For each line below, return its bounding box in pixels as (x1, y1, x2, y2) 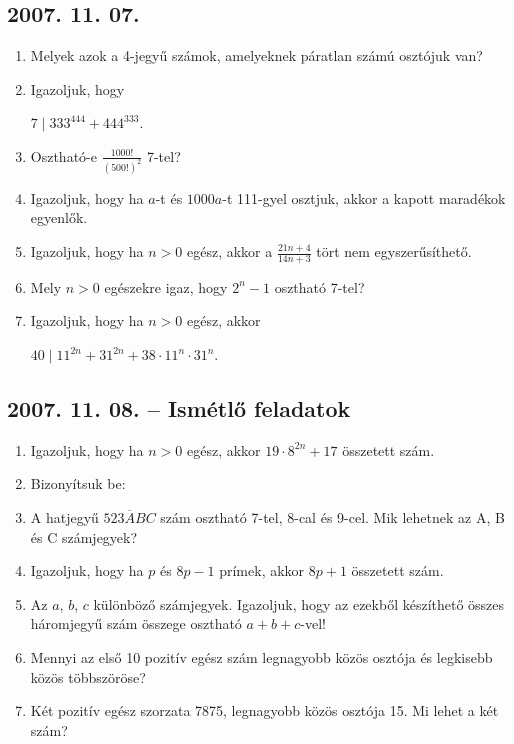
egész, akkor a (186, 241, 273, 262)
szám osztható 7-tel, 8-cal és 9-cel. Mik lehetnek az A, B (160, 507, 505, 528)
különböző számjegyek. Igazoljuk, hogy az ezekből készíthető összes (93, 593, 505, 614)
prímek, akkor (219, 560, 305, 581)
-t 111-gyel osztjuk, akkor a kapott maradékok (222, 187, 506, 208)
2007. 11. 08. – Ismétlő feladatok (7, 393, 351, 424)
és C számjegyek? (30, 526, 138, 547)
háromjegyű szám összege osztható (30, 613, 242, 634)
